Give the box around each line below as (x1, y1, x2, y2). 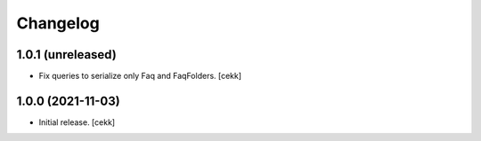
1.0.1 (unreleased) (16, 47, 118, 62)
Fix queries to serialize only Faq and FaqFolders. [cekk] (38, 71, 242, 82)
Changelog (16, 13, 100, 33)
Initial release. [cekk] (38, 116, 116, 128)
